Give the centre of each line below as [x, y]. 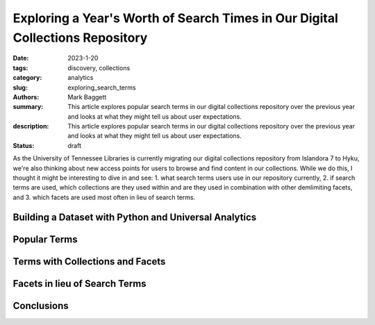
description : [31, 126]
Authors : [26, 97]
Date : [21, 58]
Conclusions [41, 306]
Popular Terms [45, 239]
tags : [20, 68]
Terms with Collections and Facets [89, 261]
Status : [24, 145]
